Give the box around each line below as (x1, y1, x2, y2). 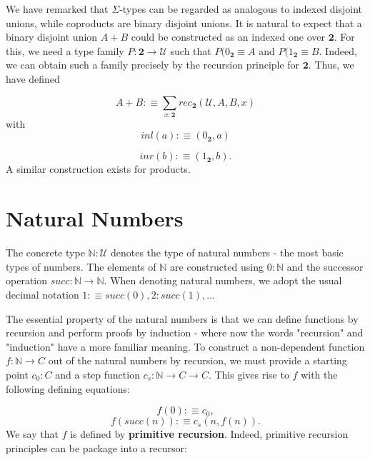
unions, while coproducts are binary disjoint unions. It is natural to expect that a (6, 15, 362, 30)
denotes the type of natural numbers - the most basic (110, 245, 344, 260)
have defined (6, 71, 60, 86)
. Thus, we (308, 57, 354, 72)
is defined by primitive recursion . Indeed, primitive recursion (70, 426, 349, 441)
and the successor (286, 259, 364, 274)
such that (170, 43, 211, 58)
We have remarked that (6, 1, 109, 16)
